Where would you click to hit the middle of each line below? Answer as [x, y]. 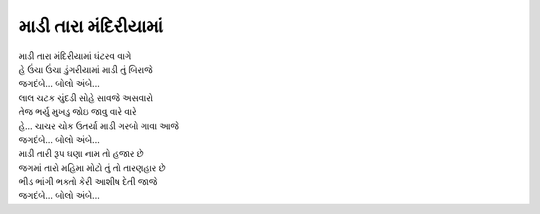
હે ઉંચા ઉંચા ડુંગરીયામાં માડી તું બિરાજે [85, 69]
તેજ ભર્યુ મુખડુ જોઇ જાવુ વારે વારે [77, 112]
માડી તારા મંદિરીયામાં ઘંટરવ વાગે [75, 56]
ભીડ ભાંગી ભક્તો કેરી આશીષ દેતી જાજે [88, 182]
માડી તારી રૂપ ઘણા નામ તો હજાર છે [81, 154]
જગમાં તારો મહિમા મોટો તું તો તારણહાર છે [92, 167]
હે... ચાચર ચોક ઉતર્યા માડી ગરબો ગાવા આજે [99, 126]
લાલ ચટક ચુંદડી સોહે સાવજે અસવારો [86, 97]
